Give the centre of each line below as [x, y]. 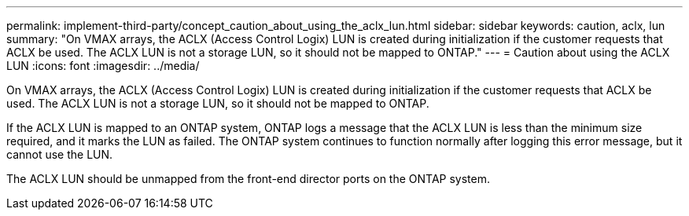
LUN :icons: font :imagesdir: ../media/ [103, 66]
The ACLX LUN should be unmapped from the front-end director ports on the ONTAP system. [248, 179]
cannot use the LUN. [60, 154]
